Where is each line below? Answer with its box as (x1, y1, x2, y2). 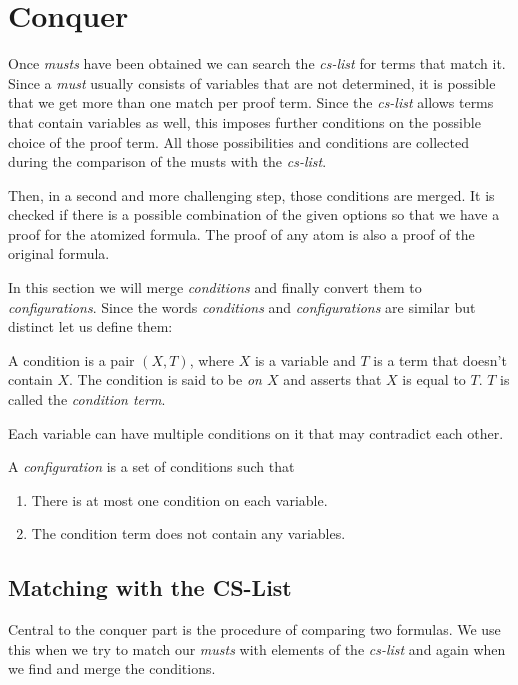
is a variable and (254, 349, 356, 370)
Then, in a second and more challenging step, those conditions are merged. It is (8, 184, 495, 205)
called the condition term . (8, 389, 166, 410)
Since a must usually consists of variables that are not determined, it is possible (8, 72, 496, 93)
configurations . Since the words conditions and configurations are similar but (8, 296, 476, 317)
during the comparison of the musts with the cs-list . (8, 151, 327, 172)
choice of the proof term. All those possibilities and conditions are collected (8, 131, 469, 152)
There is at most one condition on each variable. (31, 489, 328, 510)
